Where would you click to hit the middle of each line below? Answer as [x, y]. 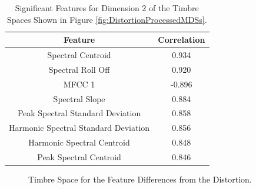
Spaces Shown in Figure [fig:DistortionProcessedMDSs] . [107, 19]
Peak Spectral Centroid [79, 156]
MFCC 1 [79, 84]
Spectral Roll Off [79, 69]
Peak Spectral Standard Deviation [79, 113]
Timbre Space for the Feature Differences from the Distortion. [140, 179]
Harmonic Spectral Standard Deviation [79, 128]
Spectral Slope [79, 98]
